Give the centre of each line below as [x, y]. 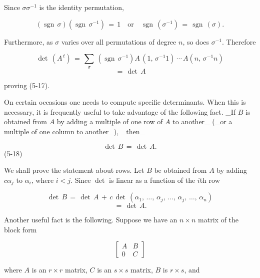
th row [210, 180]
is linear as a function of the [152, 180]
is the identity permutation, [81, 7]
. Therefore [239, 41]
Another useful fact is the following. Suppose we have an [91, 220]
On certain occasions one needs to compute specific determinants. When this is [125, 102]
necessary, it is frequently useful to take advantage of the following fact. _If [120, 111]
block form [20, 229]
